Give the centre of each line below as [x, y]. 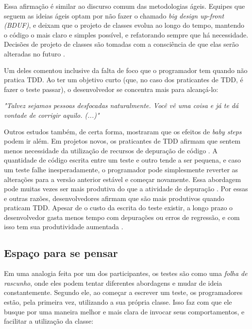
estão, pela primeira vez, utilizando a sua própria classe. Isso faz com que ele [118, 302]
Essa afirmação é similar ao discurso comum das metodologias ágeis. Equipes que [125, 6]
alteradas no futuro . [34, 53]
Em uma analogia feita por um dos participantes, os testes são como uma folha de [126, 273]
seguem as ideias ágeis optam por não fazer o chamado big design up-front [114, 15]
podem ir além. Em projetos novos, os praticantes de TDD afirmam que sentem [122, 141]
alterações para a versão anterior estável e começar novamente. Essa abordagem [123, 179]
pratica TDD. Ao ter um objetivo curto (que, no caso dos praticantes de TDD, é [124, 80]
